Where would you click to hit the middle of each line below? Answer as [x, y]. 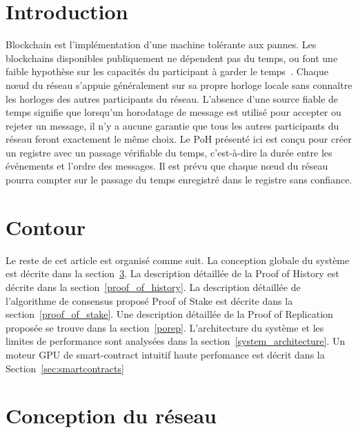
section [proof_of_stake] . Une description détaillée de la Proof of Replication [169, 314]
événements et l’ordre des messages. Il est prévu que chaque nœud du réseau [167, 166]
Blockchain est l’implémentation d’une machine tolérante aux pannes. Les [161, 44]
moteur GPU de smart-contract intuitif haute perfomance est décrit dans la [165, 354]
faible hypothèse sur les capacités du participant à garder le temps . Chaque [167, 71]
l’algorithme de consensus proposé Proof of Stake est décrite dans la [149, 300]
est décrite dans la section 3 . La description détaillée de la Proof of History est [172, 273]
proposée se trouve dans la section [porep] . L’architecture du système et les [165, 327]
